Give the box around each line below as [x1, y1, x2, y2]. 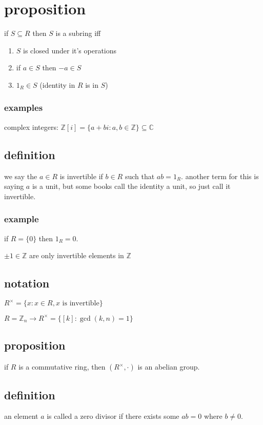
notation [4, 275, 50, 291]
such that [125, 170, 155, 181]
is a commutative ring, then [18, 361, 106, 372]
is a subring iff [55, 28, 101, 38]
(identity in [39, 79, 75, 90]
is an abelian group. [137, 361, 200, 372]
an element [4, 411, 38, 421]
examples [4, 101, 43, 114]
